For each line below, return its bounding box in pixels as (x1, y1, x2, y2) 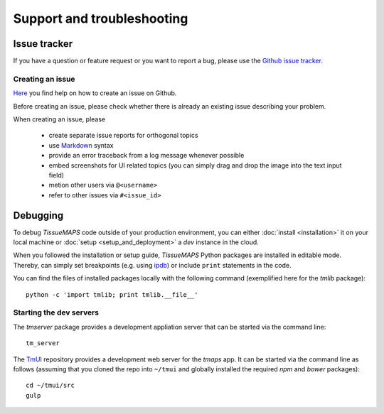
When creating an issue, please (13, 114, 106, 124)
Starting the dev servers (13, 307, 100, 317)
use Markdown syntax (48, 141, 114, 149)
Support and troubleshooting (13, 11, 188, 26)
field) (48, 170, 64, 179)
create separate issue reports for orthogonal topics (48, 131, 198, 140)
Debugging (13, 209, 64, 222)
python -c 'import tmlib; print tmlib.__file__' (26, 290, 198, 298)
